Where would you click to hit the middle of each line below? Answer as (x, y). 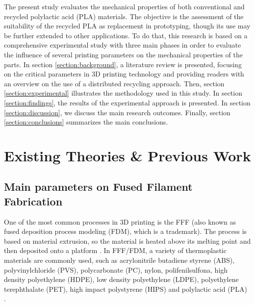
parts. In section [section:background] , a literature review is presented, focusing (123, 64)
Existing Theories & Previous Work (127, 155)
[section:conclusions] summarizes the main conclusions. (86, 122)
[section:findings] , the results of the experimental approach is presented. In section (127, 102)
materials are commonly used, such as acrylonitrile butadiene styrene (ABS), (119, 260)
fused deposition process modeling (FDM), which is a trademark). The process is (126, 231)
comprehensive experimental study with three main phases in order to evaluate (123, 45)
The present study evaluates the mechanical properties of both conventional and (124, 6)
